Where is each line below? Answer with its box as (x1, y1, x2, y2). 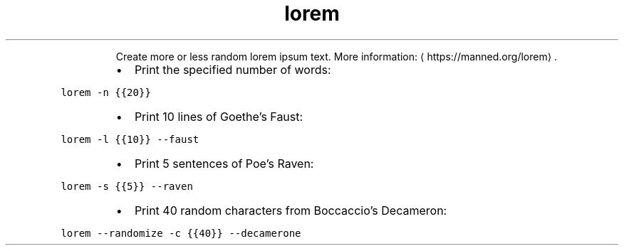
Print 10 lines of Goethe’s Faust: (134, 109, 303, 124)
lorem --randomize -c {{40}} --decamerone (61, 227, 301, 239)
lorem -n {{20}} (61, 86, 151, 98)
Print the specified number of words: (134, 62, 331, 77)
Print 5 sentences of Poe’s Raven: (134, 156, 314, 171)
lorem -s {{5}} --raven (61, 180, 193, 192)
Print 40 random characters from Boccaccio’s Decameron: (134, 203, 447, 218)
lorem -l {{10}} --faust (61, 133, 199, 145)
